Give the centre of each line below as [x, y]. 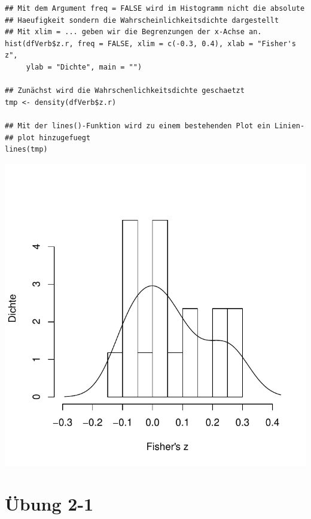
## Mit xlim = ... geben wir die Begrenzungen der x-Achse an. [133, 32]
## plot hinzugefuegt [48, 138]
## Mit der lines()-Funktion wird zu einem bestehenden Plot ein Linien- [155, 126]
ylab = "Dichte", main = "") [84, 67]
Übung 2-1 [49, 503]
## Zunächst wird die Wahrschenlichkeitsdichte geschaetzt [125, 91]
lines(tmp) [26, 150]
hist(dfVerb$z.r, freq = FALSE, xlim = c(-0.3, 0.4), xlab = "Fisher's [150, 43]
